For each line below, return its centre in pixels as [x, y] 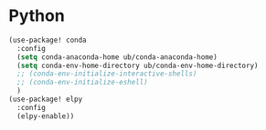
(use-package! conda [48, 40]
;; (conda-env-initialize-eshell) [82, 83]
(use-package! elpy [46, 100]
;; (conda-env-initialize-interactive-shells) [107, 74]
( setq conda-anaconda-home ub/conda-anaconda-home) [117, 57]
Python [37, 16]
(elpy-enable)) [46, 116]
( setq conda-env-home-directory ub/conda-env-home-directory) [138, 65]
